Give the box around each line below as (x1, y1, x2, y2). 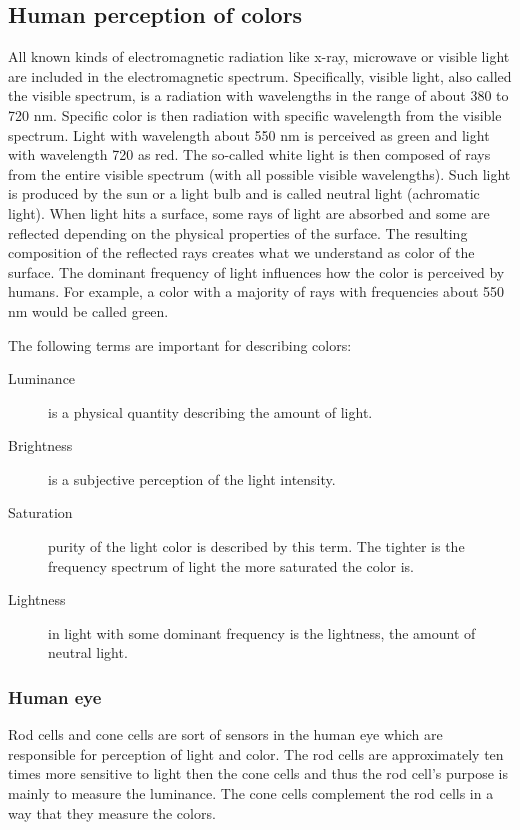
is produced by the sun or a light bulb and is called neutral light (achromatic (8, 183, 480, 204)
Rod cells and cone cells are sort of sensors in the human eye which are (8, 724, 443, 745)
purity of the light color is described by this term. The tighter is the (48, 536, 465, 557)
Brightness (8, 435, 73, 456)
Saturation (8, 502, 73, 523)
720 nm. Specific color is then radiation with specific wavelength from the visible (8, 104, 502, 125)
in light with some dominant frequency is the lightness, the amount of (48, 622, 476, 643)
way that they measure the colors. (8, 802, 216, 823)
